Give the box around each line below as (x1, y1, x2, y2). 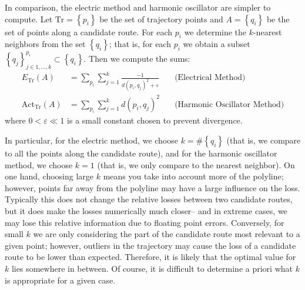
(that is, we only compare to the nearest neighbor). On (97, 158, 295, 171)
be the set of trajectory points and (99, 12, 223, 25)
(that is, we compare (226, 134, 301, 146)
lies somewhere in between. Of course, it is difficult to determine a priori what (11, 262, 293, 274)
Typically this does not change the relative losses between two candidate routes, (5, 193, 293, 205)
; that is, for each (109, 38, 171, 50)
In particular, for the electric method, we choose (5, 134, 178, 146)
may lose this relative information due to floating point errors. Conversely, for (5, 216, 284, 228)
